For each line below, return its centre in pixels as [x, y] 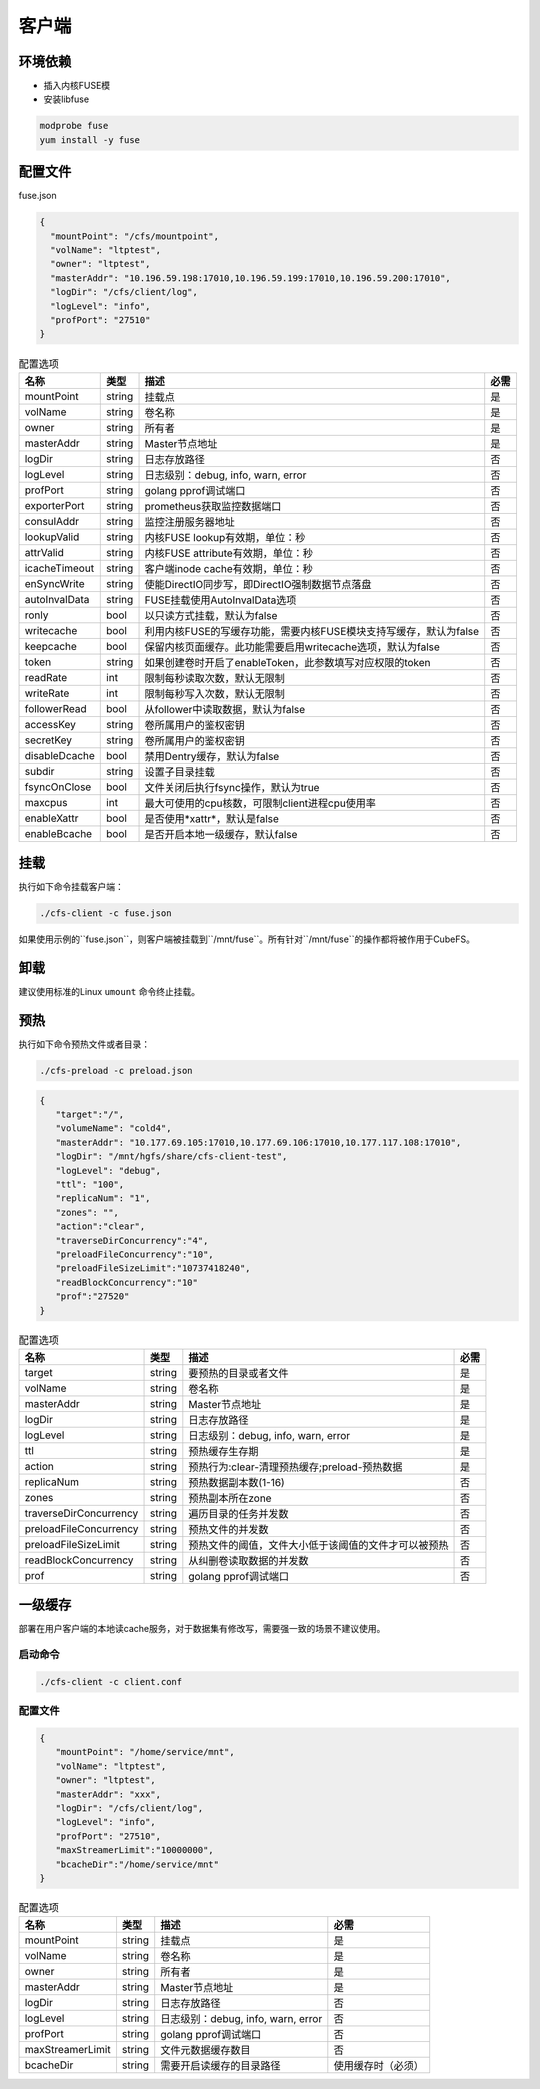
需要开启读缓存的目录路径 [220, 2066]
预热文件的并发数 [228, 1529]
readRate [46, 677]
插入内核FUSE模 [77, 86]
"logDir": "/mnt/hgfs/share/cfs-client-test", [171, 1156]
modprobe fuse [74, 126]
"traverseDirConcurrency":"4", [132, 1240]
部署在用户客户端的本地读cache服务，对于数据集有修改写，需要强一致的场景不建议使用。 [202, 1629]
